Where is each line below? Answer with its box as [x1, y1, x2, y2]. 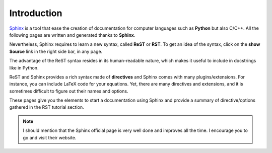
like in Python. [9, 64, 39, 70]
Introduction [9, 8, 62, 19]
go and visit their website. [23, 134, 77, 140]
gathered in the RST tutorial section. [9, 104, 84, 110]
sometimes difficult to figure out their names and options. [9, 88, 128, 94]
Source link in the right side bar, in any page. [9, 48, 103, 54]
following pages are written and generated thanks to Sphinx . [9, 32, 135, 38]
